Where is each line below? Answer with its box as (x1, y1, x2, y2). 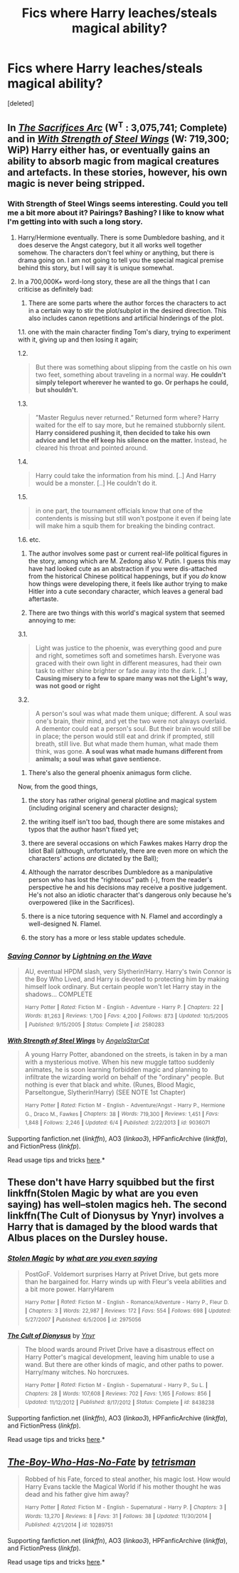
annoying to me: (28, 615, 76, 625)
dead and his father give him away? (24, 1490, 129, 1499)
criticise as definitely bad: (17, 285, 94, 293)
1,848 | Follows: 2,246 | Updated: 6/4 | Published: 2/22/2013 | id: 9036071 (24, 1119, 211, 1127)
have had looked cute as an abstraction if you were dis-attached (28, 564, 218, 573)
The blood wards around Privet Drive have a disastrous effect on (24, 1345, 215, 1353)
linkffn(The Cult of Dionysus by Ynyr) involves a (7, 1210, 225, 1222)
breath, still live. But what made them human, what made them (35, 739, 218, 748)
